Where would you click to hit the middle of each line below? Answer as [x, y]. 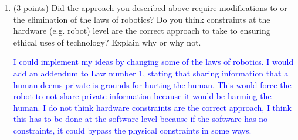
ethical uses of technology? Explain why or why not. [107, 42]
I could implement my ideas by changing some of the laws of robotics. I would [153, 62]
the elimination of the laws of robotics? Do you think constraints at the [142, 19]
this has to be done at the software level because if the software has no [140, 119]
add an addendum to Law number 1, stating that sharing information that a [151, 73]
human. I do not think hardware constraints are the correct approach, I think [152, 107]
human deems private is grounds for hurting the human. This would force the [152, 84]
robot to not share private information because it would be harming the [142, 96]
